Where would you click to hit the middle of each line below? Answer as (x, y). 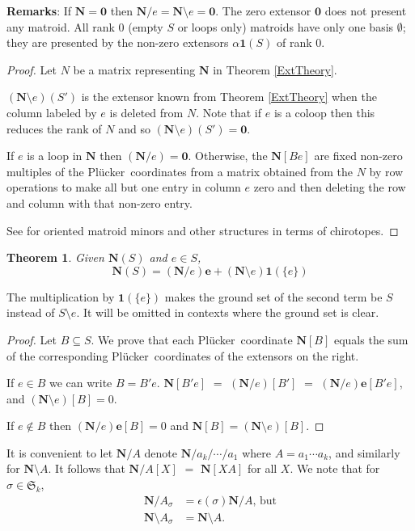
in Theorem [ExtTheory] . (275, 69)
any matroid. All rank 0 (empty (85, 26)
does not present (366, 11)
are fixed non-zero (358, 156)
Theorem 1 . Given (55, 257)
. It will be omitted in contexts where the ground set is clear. (228, 312)
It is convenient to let (60, 452)
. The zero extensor (263, 11)
